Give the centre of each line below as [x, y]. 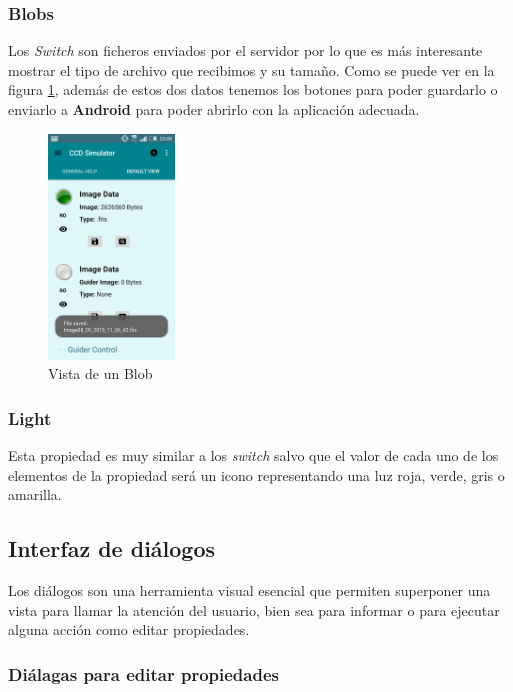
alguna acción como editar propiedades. [129, 629]
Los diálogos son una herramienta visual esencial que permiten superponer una [249, 590]
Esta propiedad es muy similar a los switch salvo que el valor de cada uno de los [253, 455]
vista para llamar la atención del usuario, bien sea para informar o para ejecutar [254, 609]
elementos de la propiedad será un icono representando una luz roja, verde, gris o [256, 474]
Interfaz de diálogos [112, 548]
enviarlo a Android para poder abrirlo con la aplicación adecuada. [214, 109]
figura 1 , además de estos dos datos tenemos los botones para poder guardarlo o [253, 89]
